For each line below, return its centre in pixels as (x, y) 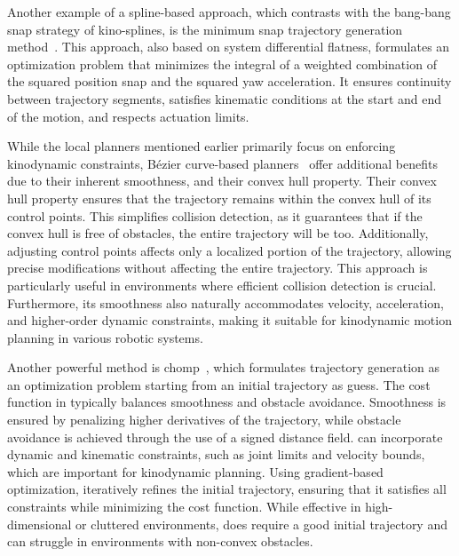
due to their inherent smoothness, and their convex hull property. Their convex (222, 181)
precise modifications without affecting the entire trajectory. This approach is (218, 268)
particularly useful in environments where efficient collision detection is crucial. (222, 285)
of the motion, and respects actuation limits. (128, 116)
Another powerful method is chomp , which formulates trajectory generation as (223, 367)
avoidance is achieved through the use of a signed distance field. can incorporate (225, 437)
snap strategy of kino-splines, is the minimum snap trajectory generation (205, 29)
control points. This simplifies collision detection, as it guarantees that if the (215, 215)
